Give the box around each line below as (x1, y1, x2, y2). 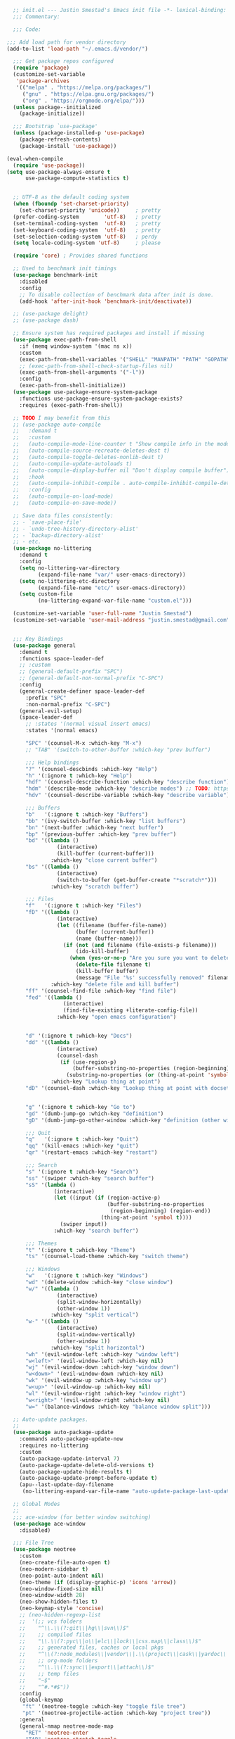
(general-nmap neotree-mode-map (19, 1722, 114, 1730)
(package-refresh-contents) (19, 136, 101, 143)
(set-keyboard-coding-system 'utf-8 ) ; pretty (13, 226, 161, 234)
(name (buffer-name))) (75, 935, 142, 942)
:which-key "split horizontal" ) (51, 1344, 145, 1351)
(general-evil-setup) (19, 708, 82, 715)
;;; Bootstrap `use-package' (13, 123, 98, 130)
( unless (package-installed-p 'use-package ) (13, 130, 145, 137)
